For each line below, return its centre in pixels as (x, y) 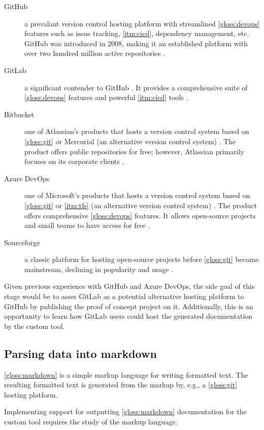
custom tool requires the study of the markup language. (91, 422)
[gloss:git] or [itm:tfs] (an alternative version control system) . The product (141, 205)
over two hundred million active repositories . (95, 53)
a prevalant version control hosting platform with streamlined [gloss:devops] (142, 23)
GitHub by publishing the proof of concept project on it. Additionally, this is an (129, 306)
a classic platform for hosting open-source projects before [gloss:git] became (142, 259)
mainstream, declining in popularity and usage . (99, 269)
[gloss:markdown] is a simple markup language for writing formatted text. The (126, 374)
